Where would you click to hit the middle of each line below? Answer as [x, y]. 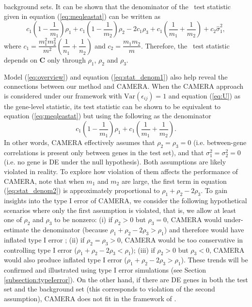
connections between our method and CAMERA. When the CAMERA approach [124, 86]
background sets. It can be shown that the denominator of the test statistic [117, 6]
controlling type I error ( [40, 250]
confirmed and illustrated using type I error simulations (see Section [105, 270]
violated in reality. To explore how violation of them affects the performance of [121, 171]
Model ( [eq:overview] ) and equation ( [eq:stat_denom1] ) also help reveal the [116, 76]
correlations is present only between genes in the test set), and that [104, 152]
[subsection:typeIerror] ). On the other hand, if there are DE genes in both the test [126, 279]
